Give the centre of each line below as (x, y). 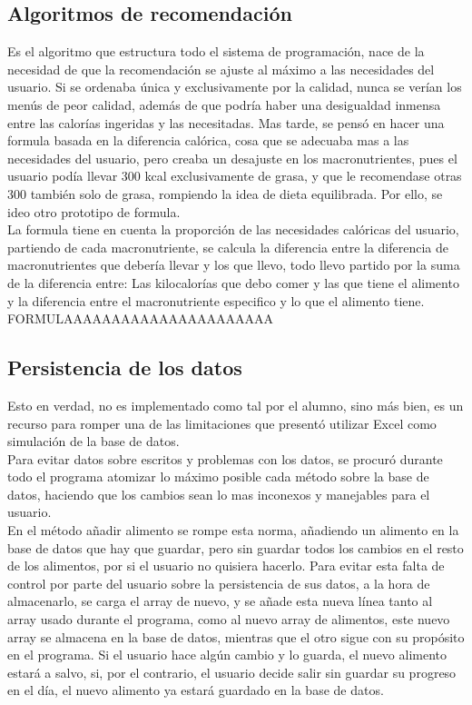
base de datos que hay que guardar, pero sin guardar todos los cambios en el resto (236, 547)
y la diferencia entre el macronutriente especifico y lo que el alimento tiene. (216, 300)
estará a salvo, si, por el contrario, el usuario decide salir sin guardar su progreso (232, 672)
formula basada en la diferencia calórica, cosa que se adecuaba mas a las (208, 140)
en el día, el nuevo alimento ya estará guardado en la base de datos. (196, 690)
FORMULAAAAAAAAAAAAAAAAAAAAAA (141, 318)
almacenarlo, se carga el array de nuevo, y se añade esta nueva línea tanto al (220, 601)
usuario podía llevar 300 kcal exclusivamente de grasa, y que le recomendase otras (235, 176)
